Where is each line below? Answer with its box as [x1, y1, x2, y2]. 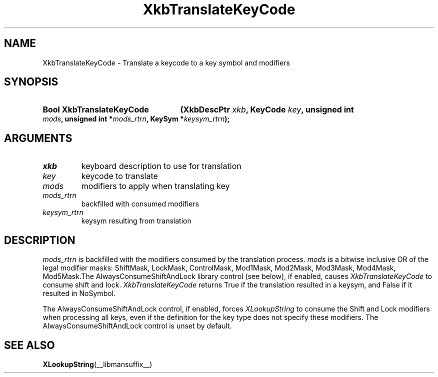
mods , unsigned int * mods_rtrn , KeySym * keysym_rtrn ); [42, 114, 230, 123]
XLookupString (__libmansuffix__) [42, 359, 152, 368]
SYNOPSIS [4, 75, 58, 88]
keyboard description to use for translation [81, 161, 241, 171]
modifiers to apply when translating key [81, 181, 230, 191]
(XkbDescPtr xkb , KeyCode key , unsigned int [180, 104, 354, 115]
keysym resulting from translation [81, 216, 191, 225]
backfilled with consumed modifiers [81, 199, 199, 208]
